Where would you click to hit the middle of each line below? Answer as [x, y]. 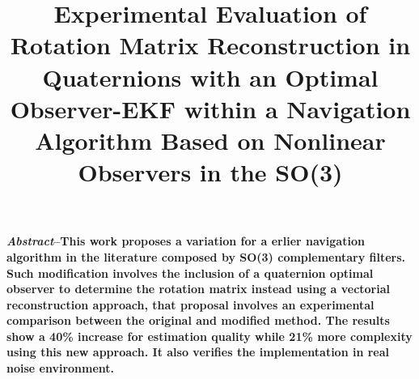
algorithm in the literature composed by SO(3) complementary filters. [206, 256]
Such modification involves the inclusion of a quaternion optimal [190, 273]
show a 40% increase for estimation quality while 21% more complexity [209, 336]
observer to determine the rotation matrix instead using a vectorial [199, 289]
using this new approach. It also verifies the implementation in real [198, 352]
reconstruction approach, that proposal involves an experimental [190, 304]
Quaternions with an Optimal [210, 77]
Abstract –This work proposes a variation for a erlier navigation [186, 241]
